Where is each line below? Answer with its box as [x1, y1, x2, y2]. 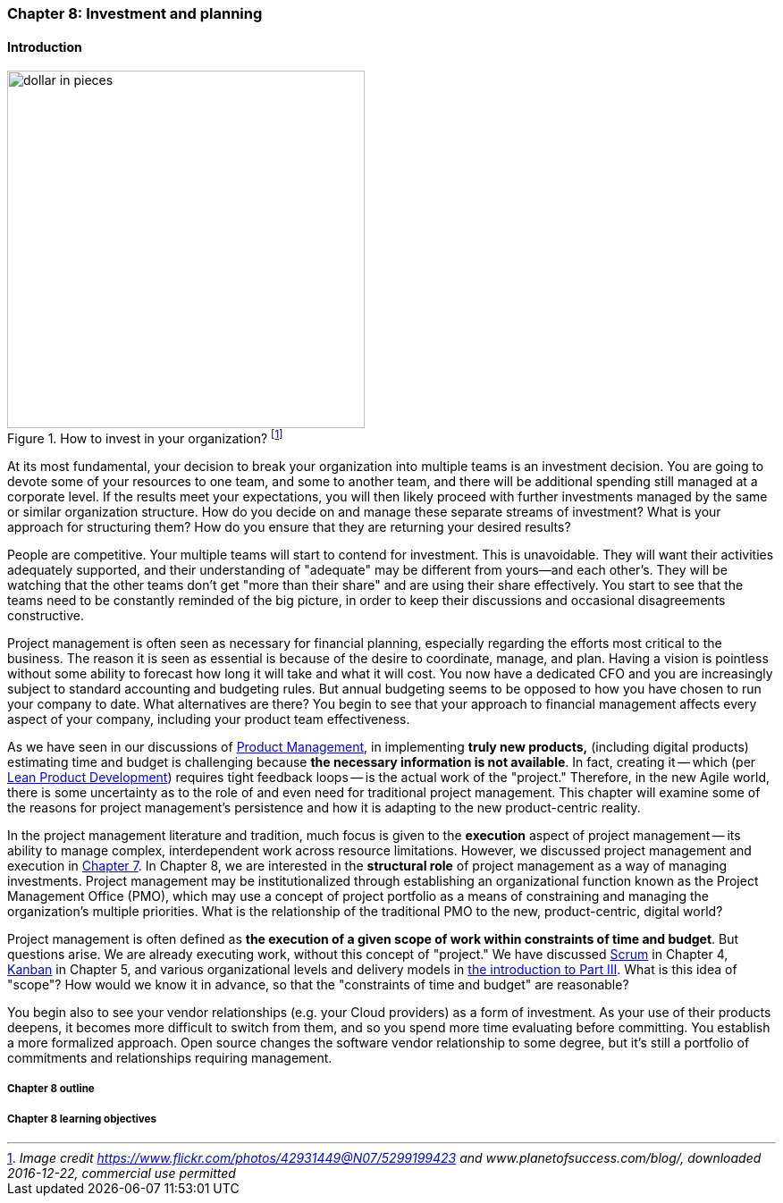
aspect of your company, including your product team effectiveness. [7, 711, 410, 727]
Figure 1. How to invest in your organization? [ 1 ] [7, 428, 283, 446]
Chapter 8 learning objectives [7, 1112, 157, 1125]
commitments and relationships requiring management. [7, 1049, 333, 1065]
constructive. [7, 607, 84, 623]
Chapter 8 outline [7, 1082, 95, 1096]
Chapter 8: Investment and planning [7, 4, 263, 22]
